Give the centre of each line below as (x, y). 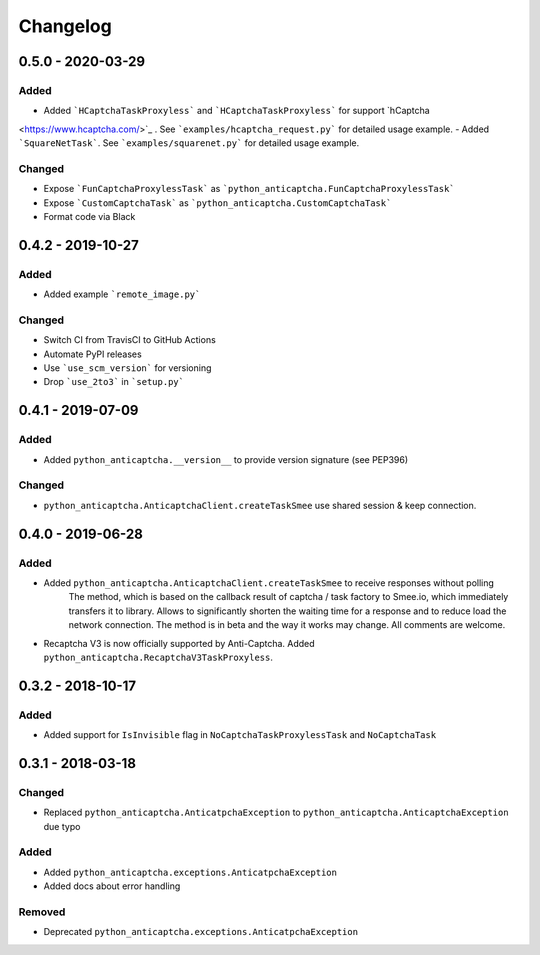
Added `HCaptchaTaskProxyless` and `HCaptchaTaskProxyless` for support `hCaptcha (236, 111)
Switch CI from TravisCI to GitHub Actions (130, 340)
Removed (42, 912)
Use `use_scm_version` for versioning (127, 368)
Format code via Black (89, 217)
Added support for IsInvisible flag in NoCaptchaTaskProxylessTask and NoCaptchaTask (240, 735)
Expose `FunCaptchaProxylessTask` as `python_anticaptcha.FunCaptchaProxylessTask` (249, 189)
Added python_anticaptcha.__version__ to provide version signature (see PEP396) (226, 459)
